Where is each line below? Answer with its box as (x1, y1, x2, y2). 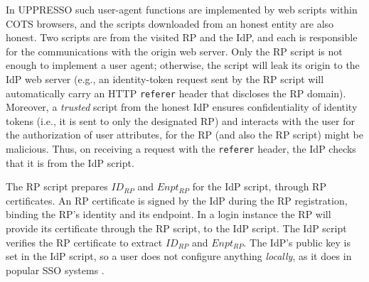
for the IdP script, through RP (192, 179, 326, 194)
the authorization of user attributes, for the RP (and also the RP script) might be (6, 127, 363, 142)
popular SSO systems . (6, 262, 105, 277)
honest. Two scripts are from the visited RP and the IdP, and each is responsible (6, 30, 358, 45)
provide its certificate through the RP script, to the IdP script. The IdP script (6, 221, 347, 236)
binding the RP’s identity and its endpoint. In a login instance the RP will (6, 207, 331, 222)
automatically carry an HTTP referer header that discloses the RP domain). (6, 85, 346, 100)
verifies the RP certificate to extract (6, 234, 163, 249)
